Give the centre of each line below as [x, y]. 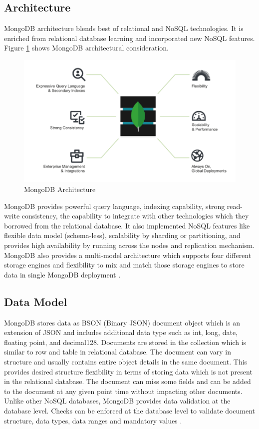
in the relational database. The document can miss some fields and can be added [128, 381]
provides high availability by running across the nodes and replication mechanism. [129, 245]
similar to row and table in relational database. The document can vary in [118, 352]
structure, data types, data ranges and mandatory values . [93, 420]
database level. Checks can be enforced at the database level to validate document [130, 410]
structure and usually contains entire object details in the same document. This [126, 361]
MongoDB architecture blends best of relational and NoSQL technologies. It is [124, 28]
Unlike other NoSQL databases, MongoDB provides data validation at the [117, 401]
